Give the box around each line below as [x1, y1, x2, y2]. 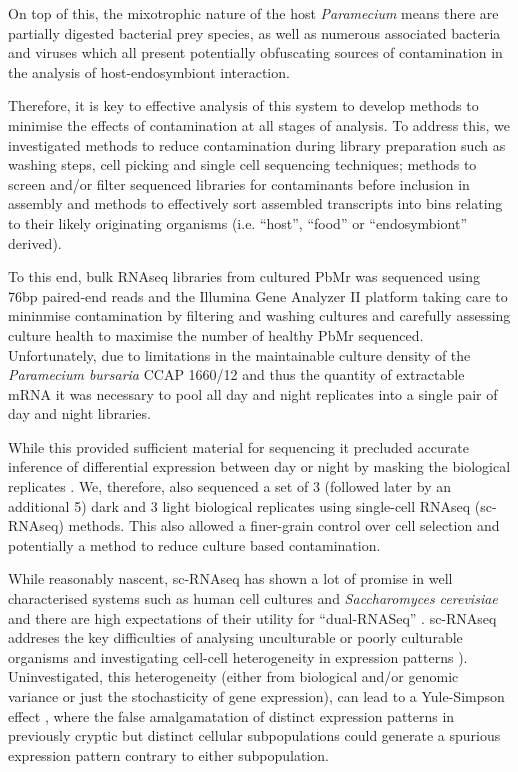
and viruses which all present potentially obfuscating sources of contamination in [8, 42, 503, 63]
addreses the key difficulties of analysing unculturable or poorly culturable [8, 627, 463, 648]
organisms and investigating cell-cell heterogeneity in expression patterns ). [8, 646, 468, 667]
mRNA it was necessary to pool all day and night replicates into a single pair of [8, 383, 498, 404]
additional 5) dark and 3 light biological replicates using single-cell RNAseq [8, 495, 471, 516]
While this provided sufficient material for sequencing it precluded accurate [8, 436, 469, 457]
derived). [8, 232, 62, 253]
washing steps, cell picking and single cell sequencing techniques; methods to [8, 154, 477, 175]
